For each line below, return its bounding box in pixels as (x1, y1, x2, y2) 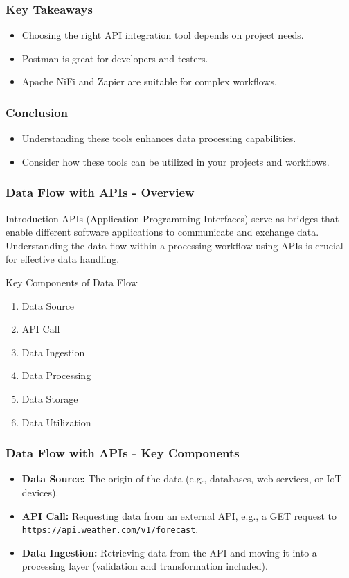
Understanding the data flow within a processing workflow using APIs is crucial (6, 238, 343, 252)
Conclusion (6, 103, 68, 121)
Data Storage (21, 391, 78, 405)
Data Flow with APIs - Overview (6, 184, 195, 201)
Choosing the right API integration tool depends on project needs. (21, 28, 304, 42)
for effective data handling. (6, 252, 120, 266)
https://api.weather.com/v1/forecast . (21, 522, 199, 536)
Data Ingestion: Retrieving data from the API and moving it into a (21, 545, 317, 559)
